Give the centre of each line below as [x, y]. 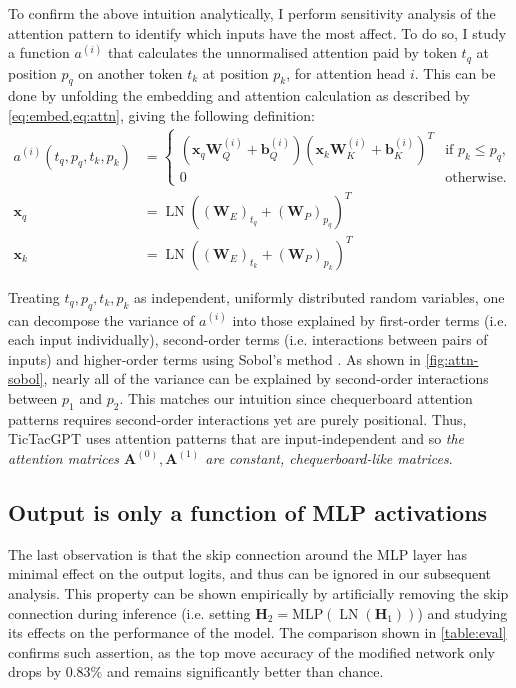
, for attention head [346, 72]
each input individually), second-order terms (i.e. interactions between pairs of [248, 339]
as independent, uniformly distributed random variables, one [319, 296]
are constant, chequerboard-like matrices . [329, 457]
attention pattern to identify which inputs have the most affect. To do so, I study [257, 32]
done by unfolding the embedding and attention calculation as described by [239, 95]
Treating [34, 296]
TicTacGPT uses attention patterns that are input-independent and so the [236, 438]
